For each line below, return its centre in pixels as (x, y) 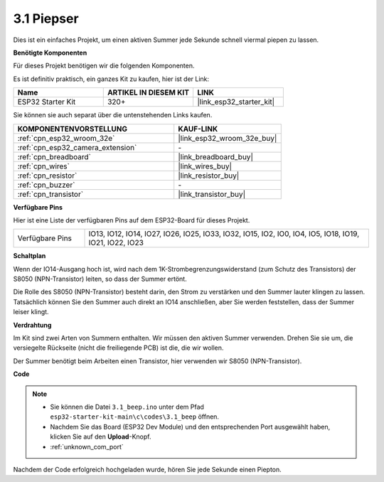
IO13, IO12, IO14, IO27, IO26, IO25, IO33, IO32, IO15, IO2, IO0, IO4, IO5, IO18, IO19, (224, 234)
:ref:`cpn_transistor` (50, 194)
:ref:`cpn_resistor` (47, 176)
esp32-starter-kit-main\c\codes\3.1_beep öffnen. (135, 417)
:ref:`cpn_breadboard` (54, 156)
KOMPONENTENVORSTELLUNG (73, 129)
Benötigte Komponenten (50, 53)
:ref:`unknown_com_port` (87, 446)
